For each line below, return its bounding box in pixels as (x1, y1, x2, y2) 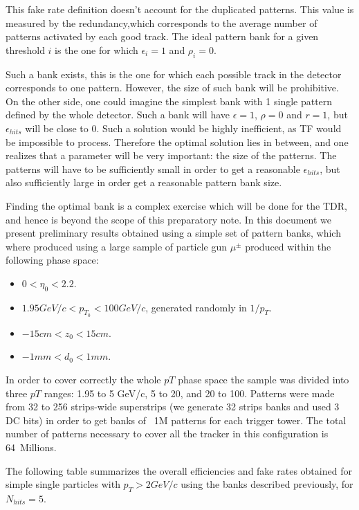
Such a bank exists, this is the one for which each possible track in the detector (6, 66, 342, 81)
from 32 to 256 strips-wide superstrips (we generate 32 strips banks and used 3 (6, 399, 340, 414)
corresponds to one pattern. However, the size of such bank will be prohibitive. (6, 80, 339, 95)
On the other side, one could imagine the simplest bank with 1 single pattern (6, 93, 333, 108)
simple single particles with (6, 477, 120, 491)
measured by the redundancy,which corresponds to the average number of (6, 15, 317, 30)
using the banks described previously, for (181, 477, 353, 491)
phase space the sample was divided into (178, 372, 349, 387)
